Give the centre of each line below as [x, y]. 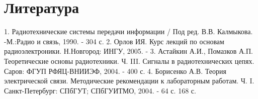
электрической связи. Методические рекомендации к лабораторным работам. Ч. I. [129, 81]
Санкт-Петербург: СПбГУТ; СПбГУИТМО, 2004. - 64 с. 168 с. [100, 90]
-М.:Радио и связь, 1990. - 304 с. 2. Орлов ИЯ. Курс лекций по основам [114, 41]
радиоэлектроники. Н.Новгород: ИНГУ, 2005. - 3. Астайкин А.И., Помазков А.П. [128, 51]
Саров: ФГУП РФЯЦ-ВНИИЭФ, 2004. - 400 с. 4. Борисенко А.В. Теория [115, 71]
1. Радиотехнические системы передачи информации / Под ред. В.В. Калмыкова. [128, 31]
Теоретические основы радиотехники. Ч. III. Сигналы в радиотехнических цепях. [129, 61]
